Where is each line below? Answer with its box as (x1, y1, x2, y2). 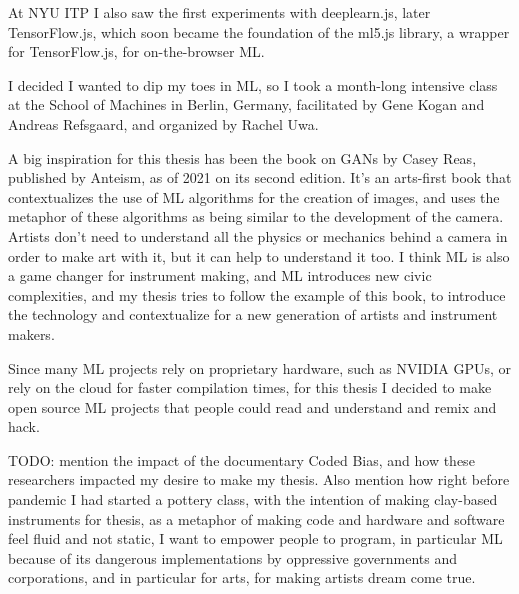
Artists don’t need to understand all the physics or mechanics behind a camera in (8, 225, 508, 246)
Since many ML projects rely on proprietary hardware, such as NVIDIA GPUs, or (8, 357, 511, 378)
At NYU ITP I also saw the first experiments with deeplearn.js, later (8, 2, 431, 22)
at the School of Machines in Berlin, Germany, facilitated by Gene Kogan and (8, 94, 485, 115)
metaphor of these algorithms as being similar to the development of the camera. (8, 206, 504, 227)
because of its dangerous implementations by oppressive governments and (8, 547, 458, 568)
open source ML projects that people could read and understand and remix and (8, 396, 497, 417)
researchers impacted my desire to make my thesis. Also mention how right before (8, 469, 510, 490)
